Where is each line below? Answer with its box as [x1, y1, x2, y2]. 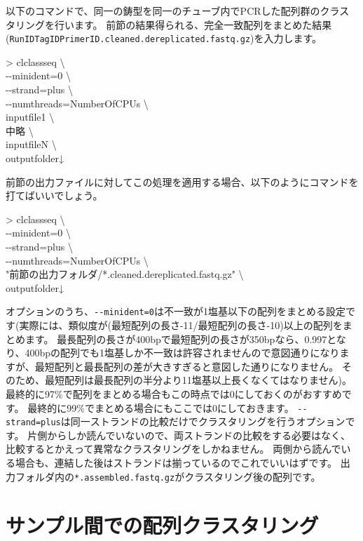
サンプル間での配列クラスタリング [6, 510, 319, 539]
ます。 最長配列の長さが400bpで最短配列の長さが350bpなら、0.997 [25, 331, 327, 346]
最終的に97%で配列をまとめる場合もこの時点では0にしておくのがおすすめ [6, 386, 342, 401]
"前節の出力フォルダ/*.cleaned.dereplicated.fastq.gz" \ [6, 267, 244, 281]
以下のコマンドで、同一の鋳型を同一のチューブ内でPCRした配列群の [6, 4, 320, 18]
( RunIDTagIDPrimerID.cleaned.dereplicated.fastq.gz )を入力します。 [6, 31, 322, 46]
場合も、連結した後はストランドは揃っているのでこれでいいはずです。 [15, 455, 338, 470]
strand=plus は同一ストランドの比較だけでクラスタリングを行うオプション [6, 414, 345, 429]
